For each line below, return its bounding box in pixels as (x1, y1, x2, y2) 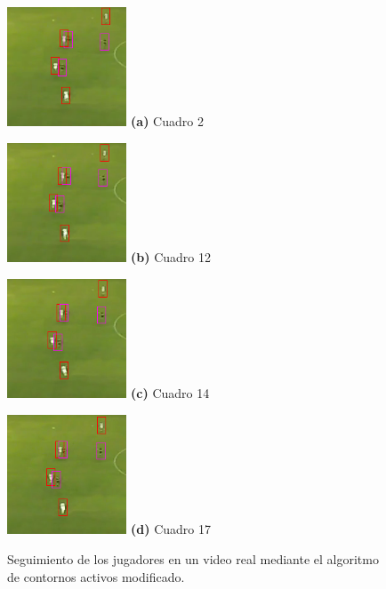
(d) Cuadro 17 (131, 520, 212, 538)
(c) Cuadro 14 (131, 384, 210, 402)
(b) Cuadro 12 (131, 248, 212, 267)
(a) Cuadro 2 (131, 112, 204, 131)
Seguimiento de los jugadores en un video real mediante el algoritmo (7, 549, 379, 568)
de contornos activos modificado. (7, 567, 185, 585)
